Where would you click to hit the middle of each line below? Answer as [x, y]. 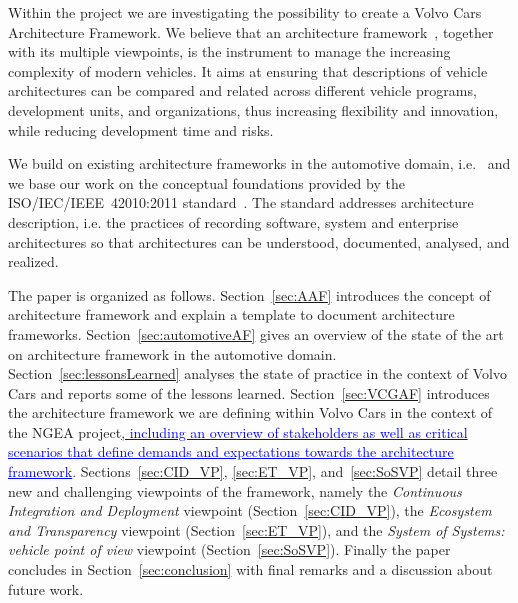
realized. [33, 261]
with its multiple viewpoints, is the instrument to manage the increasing [229, 51]
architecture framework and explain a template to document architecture [231, 314]
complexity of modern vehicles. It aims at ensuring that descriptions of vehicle [248, 70]
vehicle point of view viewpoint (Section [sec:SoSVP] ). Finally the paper [229, 549]
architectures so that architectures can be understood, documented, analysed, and [259, 241]
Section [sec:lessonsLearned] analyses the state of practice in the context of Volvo [257, 373]
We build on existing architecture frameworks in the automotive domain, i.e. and [259, 163]
